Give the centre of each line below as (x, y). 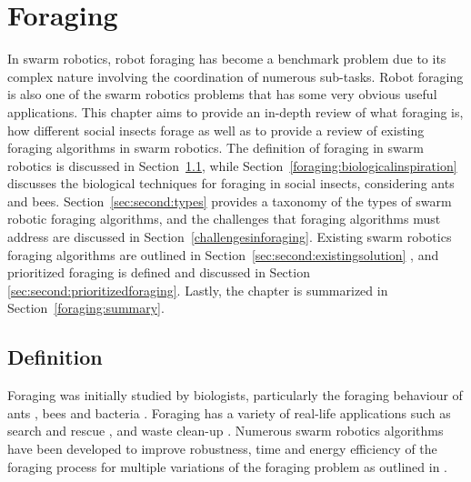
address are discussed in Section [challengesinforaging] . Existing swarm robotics (230, 237)
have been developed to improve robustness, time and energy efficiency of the (222, 449)
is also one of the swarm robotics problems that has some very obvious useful (222, 94)
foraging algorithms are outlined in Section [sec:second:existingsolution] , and (223, 254)
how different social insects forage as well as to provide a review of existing (216, 130)
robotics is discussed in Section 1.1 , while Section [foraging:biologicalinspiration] (232, 165)
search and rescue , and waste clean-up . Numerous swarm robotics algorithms (225, 431)
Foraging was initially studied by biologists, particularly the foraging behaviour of (235, 395)
